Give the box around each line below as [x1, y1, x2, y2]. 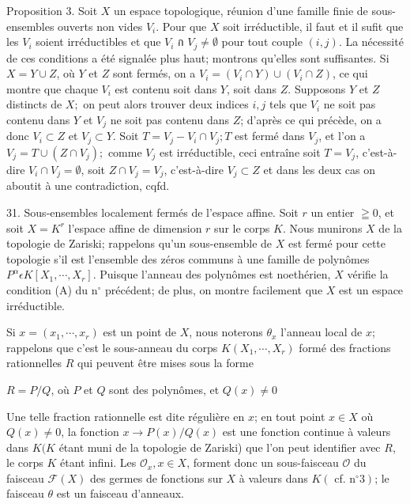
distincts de [6, 96, 62, 112]
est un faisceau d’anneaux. [56, 485, 184, 502]
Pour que [162, 17, 207, 34]
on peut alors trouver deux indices [83, 96, 249, 112]
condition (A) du [6, 281, 88, 297]
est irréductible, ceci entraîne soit [159, 143, 321, 160]
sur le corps [214, 219, 270, 236]
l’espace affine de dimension [68, 219, 202, 236]
